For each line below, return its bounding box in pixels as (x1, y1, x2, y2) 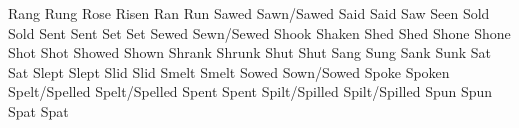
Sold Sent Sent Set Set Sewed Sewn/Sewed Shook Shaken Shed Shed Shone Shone (8, 22, 511, 43)
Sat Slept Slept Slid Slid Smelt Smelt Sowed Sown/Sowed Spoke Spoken (8, 61, 450, 82)
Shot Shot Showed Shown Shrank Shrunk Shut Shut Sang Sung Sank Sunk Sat (8, 42, 492, 63)
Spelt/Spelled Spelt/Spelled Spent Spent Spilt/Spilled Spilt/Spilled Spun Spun (8, 81, 493, 102)
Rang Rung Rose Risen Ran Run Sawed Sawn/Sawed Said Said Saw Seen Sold (8, 3, 490, 23)
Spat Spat (8, 100, 69, 121)
